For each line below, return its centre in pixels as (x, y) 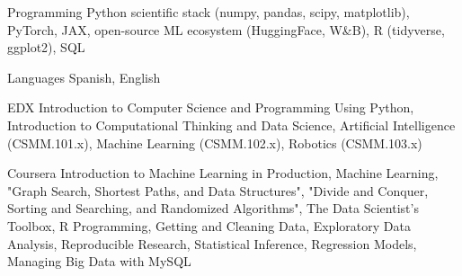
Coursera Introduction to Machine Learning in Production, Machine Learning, (223, 173)
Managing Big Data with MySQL (99, 261)
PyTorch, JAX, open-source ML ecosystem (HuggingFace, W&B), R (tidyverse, (226, 29)
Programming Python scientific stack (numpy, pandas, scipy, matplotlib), (209, 12)
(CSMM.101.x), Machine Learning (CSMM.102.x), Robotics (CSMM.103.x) (215, 142)
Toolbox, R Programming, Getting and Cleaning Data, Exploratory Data (209, 225)
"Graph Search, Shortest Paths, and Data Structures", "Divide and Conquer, (218, 190)
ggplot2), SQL (46, 47)
